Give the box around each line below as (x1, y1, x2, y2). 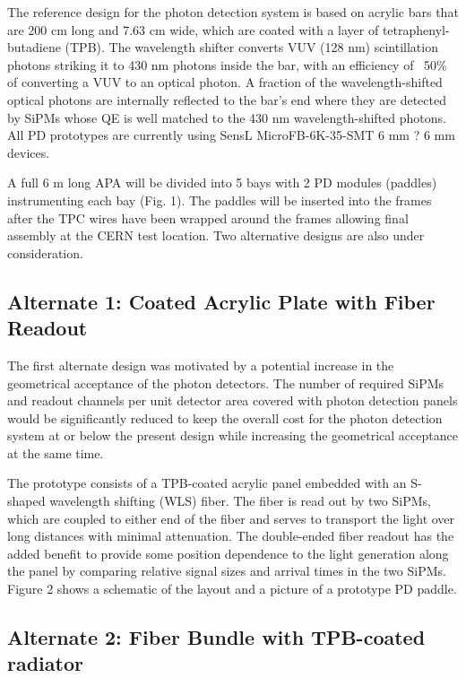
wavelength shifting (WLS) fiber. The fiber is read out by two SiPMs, (49, 491, 431, 510)
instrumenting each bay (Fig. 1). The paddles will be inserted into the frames (7, 190, 432, 209)
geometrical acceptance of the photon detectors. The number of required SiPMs (7, 373, 444, 392)
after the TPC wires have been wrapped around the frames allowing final (7, 208, 409, 227)
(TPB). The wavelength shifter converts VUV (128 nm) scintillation (65, 38, 438, 56)
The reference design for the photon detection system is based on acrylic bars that (7, 3, 459, 21)
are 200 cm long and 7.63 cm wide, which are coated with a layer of (7, 20, 379, 39)
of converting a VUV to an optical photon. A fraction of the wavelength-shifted (7, 73, 443, 91)
